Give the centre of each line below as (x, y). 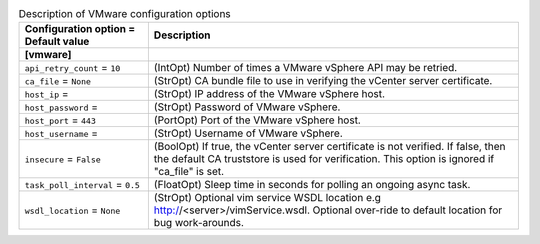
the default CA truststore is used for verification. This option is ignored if (324, 159)
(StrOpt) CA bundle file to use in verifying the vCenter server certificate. (323, 81)
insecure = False (63, 159)
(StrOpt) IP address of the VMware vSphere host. (269, 94)
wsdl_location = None (72, 210)
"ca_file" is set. (189, 172)
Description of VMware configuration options (125, 14)
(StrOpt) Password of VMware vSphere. (247, 107)
